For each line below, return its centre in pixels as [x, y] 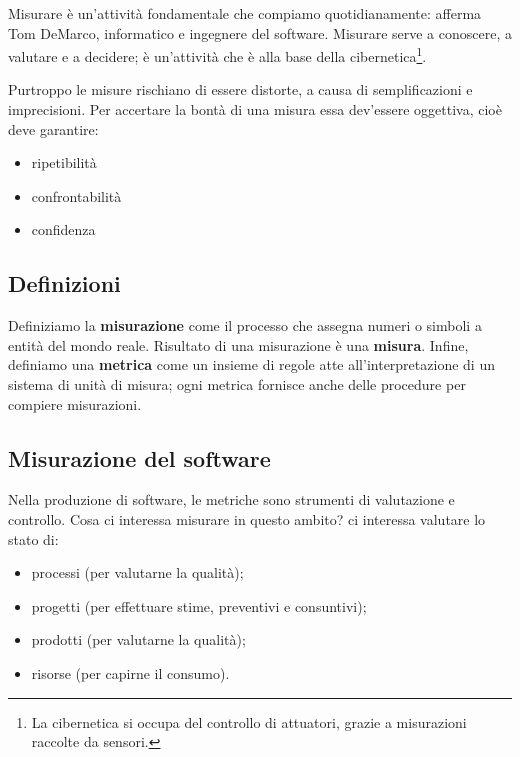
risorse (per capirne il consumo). [130, 672]
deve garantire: [53, 128]
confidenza [63, 229]
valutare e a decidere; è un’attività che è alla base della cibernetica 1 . [217, 54]
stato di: [33, 538]
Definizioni [64, 283]
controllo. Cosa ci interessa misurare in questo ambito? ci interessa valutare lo [247, 518]
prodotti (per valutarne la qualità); [138, 639]
